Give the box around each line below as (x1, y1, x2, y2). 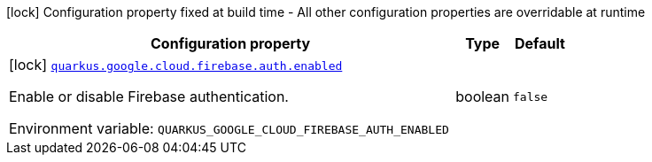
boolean (455, 88, 510, 105)
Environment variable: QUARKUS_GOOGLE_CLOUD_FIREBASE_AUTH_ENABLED (9, 120, 449, 137)
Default (515, 35, 565, 52)
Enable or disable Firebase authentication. (9, 88, 289, 105)
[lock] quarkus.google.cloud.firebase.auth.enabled (9, 56, 343, 73)
